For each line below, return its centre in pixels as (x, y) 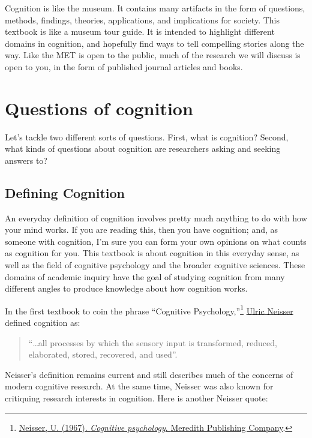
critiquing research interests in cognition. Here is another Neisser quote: (136, 398)
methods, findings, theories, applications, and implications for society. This (142, 19)
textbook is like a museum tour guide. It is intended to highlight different (140, 31)
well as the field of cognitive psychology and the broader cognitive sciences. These (155, 265)
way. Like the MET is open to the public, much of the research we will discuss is (153, 55)
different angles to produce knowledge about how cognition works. (126, 288)
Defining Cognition (65, 192)
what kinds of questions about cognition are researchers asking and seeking (143, 148)
